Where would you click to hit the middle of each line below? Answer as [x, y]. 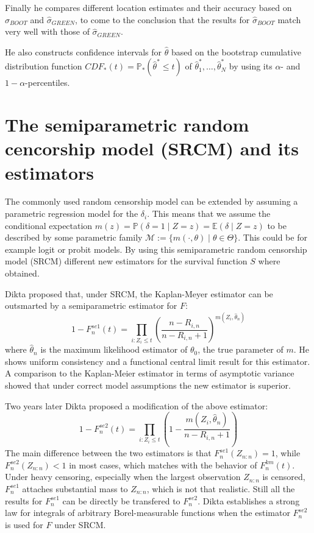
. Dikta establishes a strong [249, 500]
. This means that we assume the [209, 214]
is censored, [284, 477]
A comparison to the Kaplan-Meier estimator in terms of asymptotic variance [150, 373]
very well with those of [47, 31]
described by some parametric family [74, 237]
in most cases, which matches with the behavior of [163, 464]
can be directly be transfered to [121, 500]
